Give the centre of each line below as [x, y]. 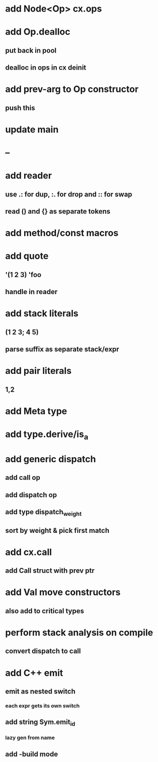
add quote [27, 256]
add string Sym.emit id [40, 723]
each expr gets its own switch [43, 705]
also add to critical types [45, 611]
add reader [28, 176]
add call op [23, 478]
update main [32, 129]
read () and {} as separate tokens [58, 212]
